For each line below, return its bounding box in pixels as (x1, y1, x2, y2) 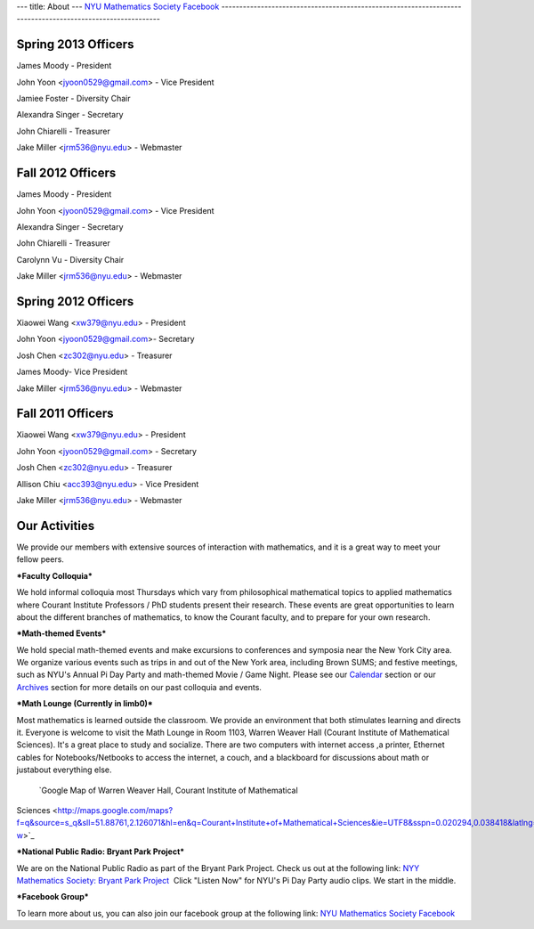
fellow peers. (16, 554, 64, 565)
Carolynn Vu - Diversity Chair (16, 254, 125, 265)
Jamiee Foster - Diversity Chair (16, 94, 131, 104)
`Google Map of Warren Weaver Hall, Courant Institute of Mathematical (38, 785, 298, 795)
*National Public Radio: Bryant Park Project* (16, 846, 185, 857)
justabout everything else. (16, 764, 112, 775)
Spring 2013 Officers (16, 37, 134, 53)
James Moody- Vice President (16, 366, 128, 378)
